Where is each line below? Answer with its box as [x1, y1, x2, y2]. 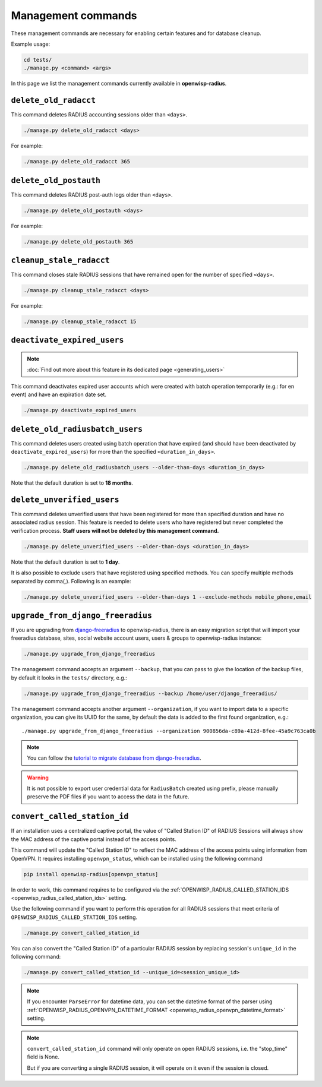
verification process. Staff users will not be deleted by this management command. [11, 527, 219, 534]
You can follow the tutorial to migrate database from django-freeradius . [27, 754, 201, 761]
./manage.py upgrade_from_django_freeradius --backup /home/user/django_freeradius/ [23, 690, 277, 697]
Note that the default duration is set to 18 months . [11, 479, 134, 486]
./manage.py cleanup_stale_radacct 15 [23, 318, 137, 325]
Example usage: [11, 40, 50, 48]
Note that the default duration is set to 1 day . [11, 558, 120, 565]
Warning [27, 774, 49, 781]
